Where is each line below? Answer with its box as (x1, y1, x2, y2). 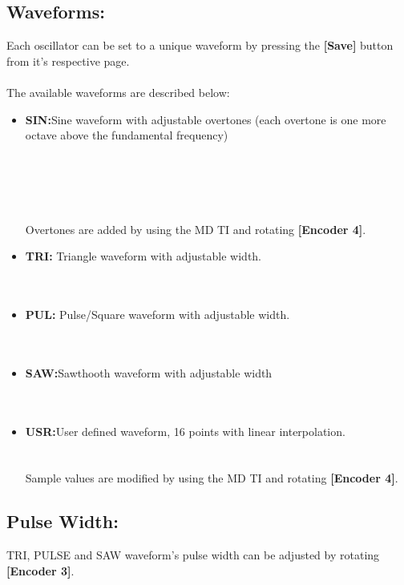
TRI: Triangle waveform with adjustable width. (25, 248, 261, 264)
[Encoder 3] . (6, 562, 75, 579)
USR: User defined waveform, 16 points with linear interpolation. (25, 422, 345, 439)
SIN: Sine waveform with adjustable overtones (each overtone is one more (25, 111, 386, 127)
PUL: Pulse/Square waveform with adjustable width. (25, 306, 290, 323)
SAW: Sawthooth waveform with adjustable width (25, 364, 273, 381)
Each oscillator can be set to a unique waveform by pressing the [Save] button (6, 37, 394, 54)
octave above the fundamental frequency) (25, 127, 228, 143)
